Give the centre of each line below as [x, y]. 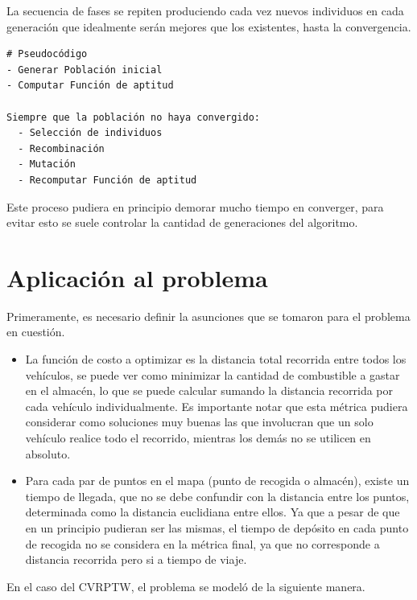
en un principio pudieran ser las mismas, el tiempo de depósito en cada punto [217, 527]
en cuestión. [36, 332]
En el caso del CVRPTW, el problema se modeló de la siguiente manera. [186, 586]
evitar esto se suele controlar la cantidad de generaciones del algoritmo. [182, 222]
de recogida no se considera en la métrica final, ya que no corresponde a [202, 543]
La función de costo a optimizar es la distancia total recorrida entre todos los [216, 359]
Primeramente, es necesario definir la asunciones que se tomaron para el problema [208, 316]
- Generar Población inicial [85, 70]
